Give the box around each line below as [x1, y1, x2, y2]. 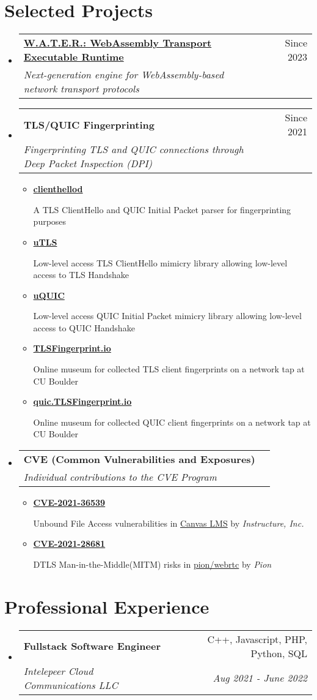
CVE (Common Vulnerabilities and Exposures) [23, 452, 255, 467]
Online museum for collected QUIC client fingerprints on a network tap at [33, 415, 311, 428]
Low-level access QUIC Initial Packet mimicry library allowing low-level [33, 309, 302, 322]
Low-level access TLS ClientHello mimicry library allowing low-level [33, 256, 288, 269]
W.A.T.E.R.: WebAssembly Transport [23, 36, 212, 50]
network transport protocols [23, 81, 139, 96]
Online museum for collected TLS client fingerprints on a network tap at [33, 363, 305, 375]
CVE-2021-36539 [33, 496, 106, 509]
